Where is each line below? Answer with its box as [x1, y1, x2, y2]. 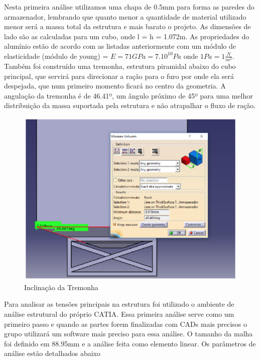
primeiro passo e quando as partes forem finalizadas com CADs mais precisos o [4, 318, 247, 329]
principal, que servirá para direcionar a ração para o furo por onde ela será [4, 70, 234, 81]
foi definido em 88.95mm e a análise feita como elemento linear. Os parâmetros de [4, 338, 256, 348]
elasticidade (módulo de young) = [4, 50, 108, 61]
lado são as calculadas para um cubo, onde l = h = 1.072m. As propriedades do [4, 31, 249, 41]
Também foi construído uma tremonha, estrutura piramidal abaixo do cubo [4, 61, 236, 71]
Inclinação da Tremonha [24, 282, 98, 292]
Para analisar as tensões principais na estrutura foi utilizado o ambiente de [4, 299, 234, 309]
